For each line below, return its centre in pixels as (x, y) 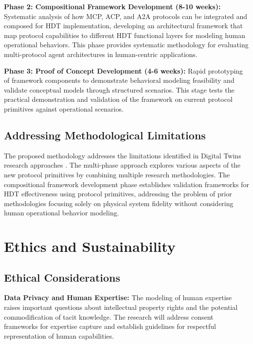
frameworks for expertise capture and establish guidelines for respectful (110, 326)
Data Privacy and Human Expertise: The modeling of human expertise (118, 297)
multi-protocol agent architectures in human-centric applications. (101, 54)
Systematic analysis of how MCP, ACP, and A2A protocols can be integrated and (126, 16)
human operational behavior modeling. (62, 213)
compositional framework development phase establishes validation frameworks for (126, 184)
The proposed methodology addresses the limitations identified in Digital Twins (123, 155)
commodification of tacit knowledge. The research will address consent (109, 316)
